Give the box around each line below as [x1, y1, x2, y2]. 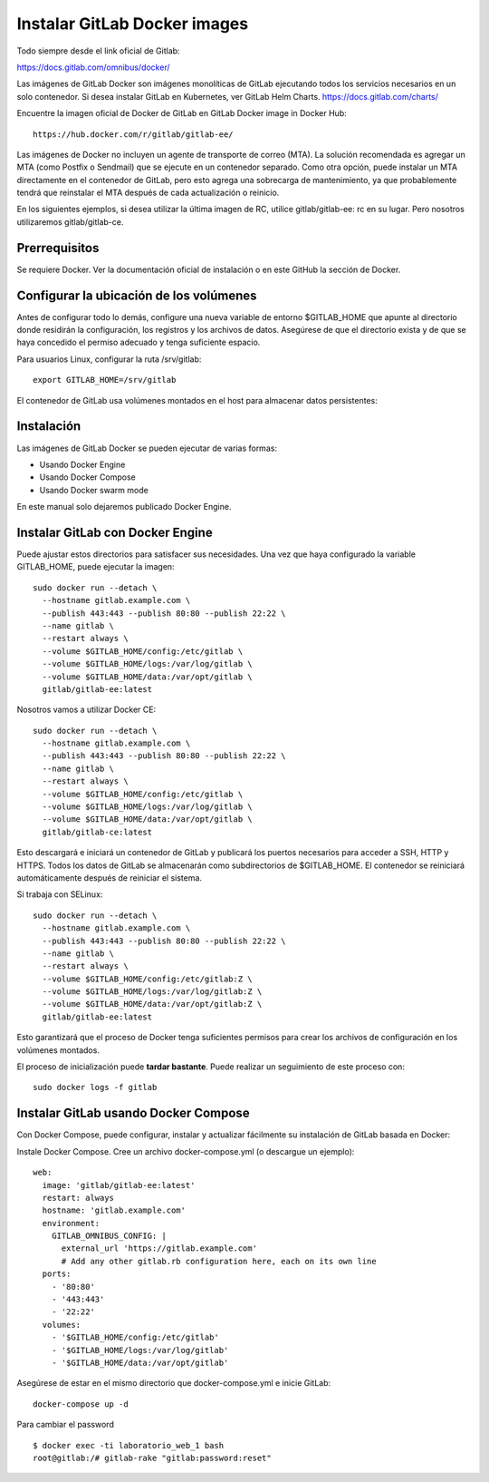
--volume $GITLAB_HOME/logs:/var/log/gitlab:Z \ [42, 987, 263, 997]
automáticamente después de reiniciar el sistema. [16, 872, 203, 883]
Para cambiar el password [16, 1419, 115, 1430]
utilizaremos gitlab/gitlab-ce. [16, 216, 124, 227]
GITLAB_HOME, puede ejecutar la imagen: [16, 561, 176, 572]
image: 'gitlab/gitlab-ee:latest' [42, 1180, 196, 1190]
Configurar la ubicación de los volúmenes [16, 288, 257, 303]
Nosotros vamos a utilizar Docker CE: [16, 704, 157, 716]
